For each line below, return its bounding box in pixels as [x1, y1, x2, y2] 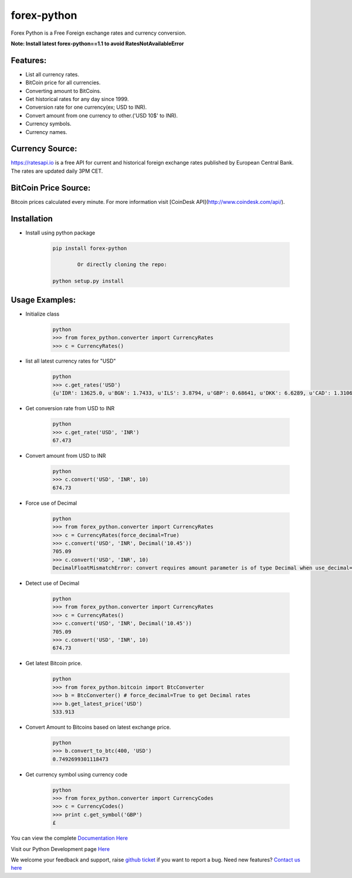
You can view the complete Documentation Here [11, 835, 128, 842]
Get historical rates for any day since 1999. [25, 96, 129, 103]
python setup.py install [52, 278, 124, 284]
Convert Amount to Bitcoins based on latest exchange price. [25, 723, 171, 730]
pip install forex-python [52, 244, 127, 252]
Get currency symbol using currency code [25, 770, 128, 778]
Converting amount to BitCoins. [25, 87, 101, 94]
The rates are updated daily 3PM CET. [11, 167, 103, 175]
